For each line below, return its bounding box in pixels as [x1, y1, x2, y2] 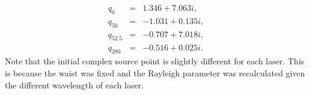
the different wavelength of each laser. [5, 78, 144, 91]
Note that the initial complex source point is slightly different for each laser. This [5, 55, 305, 67]
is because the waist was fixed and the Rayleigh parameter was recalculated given [5, 66, 305, 79]
